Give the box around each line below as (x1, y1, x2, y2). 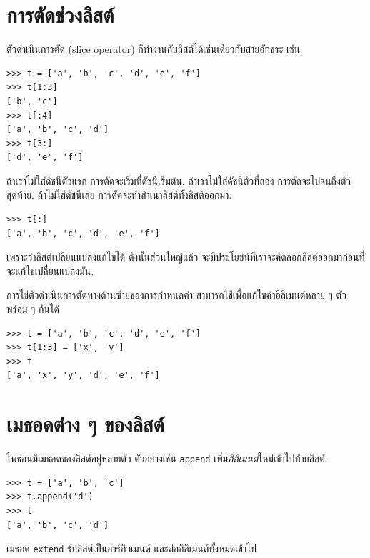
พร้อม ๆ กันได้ (6, 302, 59, 317)
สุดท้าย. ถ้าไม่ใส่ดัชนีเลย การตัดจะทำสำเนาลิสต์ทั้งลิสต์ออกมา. (6, 187, 232, 202)
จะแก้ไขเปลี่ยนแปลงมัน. (6, 263, 94, 278)
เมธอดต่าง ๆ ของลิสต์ (6, 409, 164, 439)
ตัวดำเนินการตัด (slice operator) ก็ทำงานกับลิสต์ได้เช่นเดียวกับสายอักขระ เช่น (6, 41, 301, 56)
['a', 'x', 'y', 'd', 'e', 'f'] (6, 370, 160, 381)
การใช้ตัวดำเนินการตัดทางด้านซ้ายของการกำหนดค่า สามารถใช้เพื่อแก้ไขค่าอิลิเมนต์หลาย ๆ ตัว (6, 287, 346, 302)
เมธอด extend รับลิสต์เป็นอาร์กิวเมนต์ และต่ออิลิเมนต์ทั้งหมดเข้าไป (6, 541, 256, 556)
